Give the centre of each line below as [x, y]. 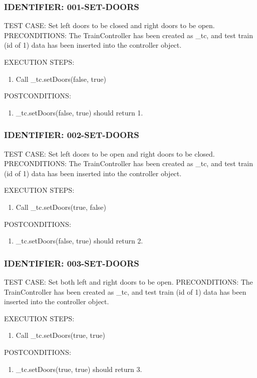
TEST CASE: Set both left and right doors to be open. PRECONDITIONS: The [128, 281]
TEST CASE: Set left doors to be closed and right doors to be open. [109, 25]
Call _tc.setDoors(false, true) [61, 79]
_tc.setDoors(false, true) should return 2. [79, 241]
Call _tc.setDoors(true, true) [60, 335]
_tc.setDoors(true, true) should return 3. [79, 369]
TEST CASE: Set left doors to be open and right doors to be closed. [109, 153]
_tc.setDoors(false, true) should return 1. [79, 112]
